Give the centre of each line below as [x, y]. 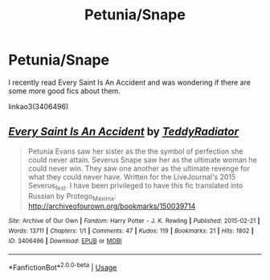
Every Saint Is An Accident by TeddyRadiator [124, 132]
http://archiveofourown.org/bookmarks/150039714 [112, 206]
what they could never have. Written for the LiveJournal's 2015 [132, 177]
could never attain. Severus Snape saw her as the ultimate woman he [142, 159]
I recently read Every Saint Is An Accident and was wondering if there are [130, 82]
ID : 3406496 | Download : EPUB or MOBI [65, 241]
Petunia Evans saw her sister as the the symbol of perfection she [135, 151]
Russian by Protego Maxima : [72, 197]
